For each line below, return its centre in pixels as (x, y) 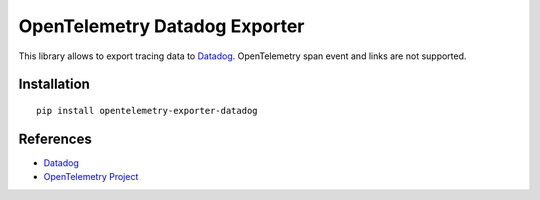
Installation (54, 84)
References (55, 138)
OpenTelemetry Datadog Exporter (161, 26)
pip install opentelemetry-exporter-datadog (147, 110)
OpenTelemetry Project (91, 177)
